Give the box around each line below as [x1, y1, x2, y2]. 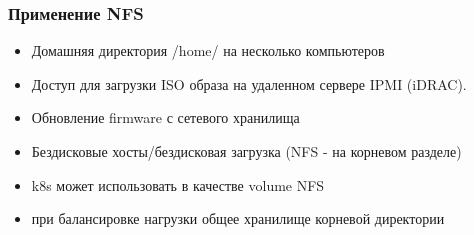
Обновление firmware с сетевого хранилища [31, 107, 300, 128]
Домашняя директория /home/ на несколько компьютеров [31, 40, 385, 61]
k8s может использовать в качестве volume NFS [31, 174, 325, 195]
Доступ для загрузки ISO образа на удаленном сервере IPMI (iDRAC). [31, 73, 467, 94]
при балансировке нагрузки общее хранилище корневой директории [31, 208, 445, 229]
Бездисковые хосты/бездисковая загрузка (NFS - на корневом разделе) [31, 141, 462, 161]
